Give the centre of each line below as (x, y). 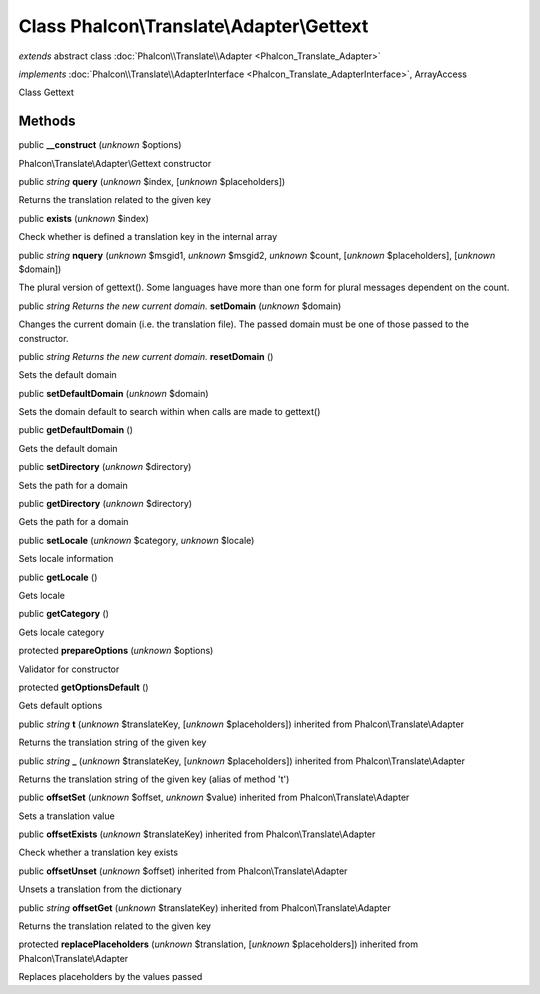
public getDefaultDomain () (76, 430)
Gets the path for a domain (73, 522)
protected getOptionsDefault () (83, 687)
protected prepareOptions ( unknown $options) (116, 651)
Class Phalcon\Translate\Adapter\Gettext (193, 26)
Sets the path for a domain (73, 485)
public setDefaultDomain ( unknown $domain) (113, 393)
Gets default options (60, 706)
